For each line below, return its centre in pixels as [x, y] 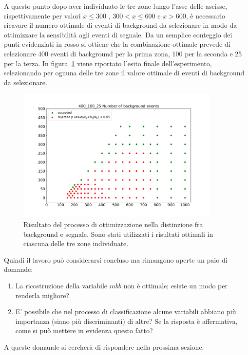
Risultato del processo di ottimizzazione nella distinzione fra [113, 224]
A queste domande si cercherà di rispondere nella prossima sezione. [104, 347]
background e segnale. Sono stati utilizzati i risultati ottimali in [118, 234]
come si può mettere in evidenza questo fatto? [84, 330]
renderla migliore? [42, 295]
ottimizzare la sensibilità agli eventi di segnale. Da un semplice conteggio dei [118, 34]
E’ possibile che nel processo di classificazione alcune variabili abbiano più [126, 311]
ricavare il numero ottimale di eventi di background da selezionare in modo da [121, 25]
